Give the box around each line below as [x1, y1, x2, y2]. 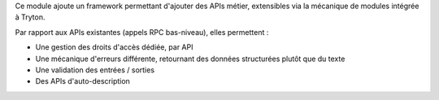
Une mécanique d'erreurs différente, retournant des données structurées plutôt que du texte [35, 54, 346, 63]
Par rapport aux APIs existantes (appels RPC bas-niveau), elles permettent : [15, 27, 269, 37]
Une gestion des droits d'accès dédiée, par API [35, 42, 193, 52]
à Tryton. [15, 12, 46, 22]
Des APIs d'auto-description [35, 76, 130, 86]
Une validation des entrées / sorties [35, 65, 154, 75]
